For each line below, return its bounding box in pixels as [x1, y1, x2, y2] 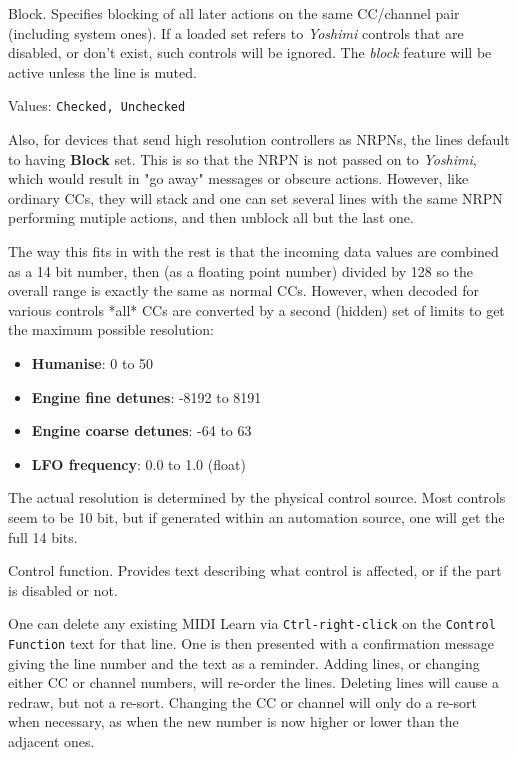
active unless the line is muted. [8, 61, 197, 82]
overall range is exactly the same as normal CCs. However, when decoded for [8, 280, 479, 301]
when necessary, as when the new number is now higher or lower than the [8, 711, 459, 732]
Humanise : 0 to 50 [31, 352, 154, 373]
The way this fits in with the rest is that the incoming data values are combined [8, 241, 499, 261]
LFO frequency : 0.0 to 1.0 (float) [31, 453, 246, 474]
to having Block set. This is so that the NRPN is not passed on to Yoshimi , [8, 148, 477, 169]
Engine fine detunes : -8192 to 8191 [31, 386, 262, 407]
